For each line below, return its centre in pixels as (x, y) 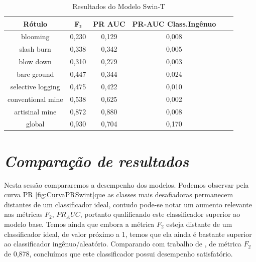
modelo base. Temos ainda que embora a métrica (79, 224)
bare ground (35, 74)
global (35, 124)
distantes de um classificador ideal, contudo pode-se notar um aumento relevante (128, 204)
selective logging (35, 86)
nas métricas (23, 214)
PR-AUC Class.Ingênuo (174, 23)
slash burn (35, 49)
